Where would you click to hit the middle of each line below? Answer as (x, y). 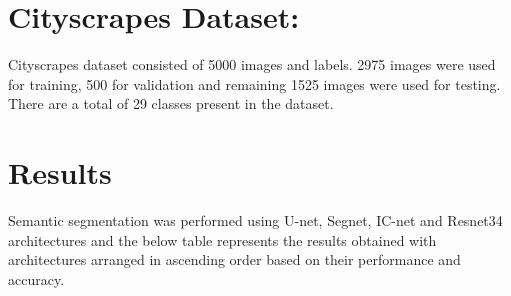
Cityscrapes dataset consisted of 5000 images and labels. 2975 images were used (252, 64)
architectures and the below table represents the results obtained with (222, 239)
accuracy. (36, 278)
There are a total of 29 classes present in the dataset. (171, 103)
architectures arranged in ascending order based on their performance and (234, 259)
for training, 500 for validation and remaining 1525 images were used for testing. (254, 83)
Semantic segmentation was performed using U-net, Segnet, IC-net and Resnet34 (255, 220)
